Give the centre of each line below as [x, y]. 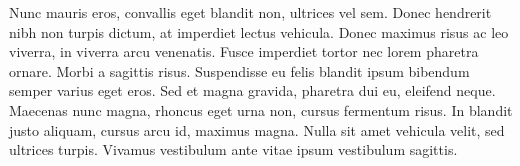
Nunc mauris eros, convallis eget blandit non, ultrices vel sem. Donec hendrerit [250, 12]
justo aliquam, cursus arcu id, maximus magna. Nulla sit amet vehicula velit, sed [257, 129]
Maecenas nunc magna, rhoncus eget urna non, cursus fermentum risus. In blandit [261, 109]
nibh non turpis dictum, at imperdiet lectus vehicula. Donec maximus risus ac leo [259, 31]
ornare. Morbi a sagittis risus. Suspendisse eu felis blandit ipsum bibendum [239, 70]
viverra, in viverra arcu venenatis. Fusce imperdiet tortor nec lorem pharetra [244, 51]
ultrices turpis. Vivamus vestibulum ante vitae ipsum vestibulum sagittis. [233, 149]
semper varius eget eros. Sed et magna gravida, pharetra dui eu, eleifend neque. [252, 90]
